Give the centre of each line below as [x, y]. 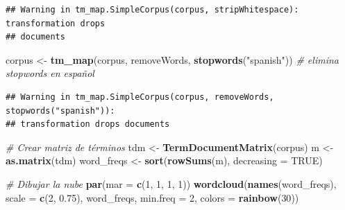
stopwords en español [50, 73]
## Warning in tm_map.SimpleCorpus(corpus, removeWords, [140, 97]
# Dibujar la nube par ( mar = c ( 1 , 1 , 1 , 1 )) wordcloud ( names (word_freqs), [171, 183]
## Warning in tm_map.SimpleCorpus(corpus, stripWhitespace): [152, 10]
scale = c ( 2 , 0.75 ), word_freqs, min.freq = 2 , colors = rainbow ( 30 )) [152, 197]
